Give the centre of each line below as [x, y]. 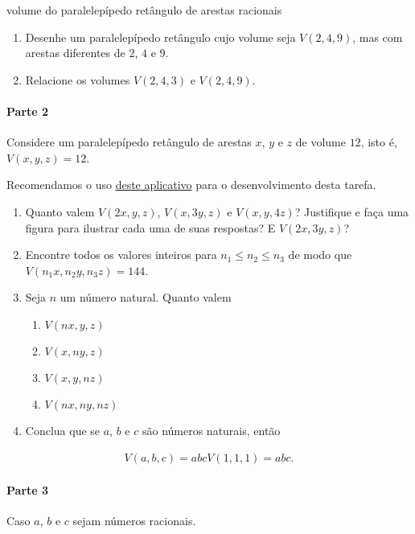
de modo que [320, 255]
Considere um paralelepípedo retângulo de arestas [129, 142]
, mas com [378, 37]
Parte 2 [28, 111]
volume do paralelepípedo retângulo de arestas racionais [144, 10]
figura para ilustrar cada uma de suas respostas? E [150, 227]
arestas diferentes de [75, 53]
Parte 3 [28, 490]
